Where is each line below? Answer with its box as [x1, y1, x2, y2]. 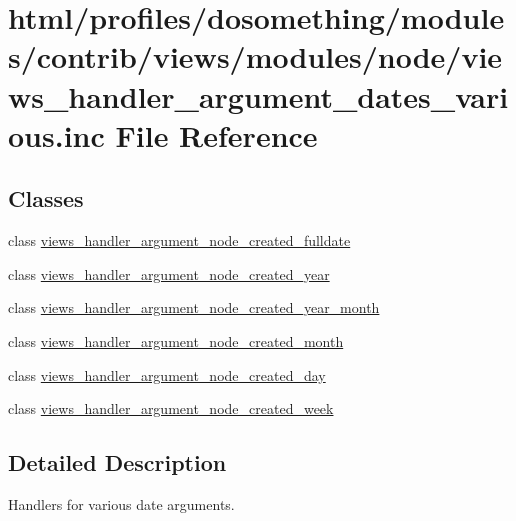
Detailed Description [8, 447, 227, 478]
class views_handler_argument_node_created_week [8, 398, 334, 419]
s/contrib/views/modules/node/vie [8, 36, 503, 77]
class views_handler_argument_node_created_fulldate [8, 230, 351, 251]
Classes [8, 183, 84, 214]
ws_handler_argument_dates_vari [8, 75, 509, 116]
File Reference [115, 114, 318, 155]
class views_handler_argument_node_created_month [8, 330, 344, 351]
